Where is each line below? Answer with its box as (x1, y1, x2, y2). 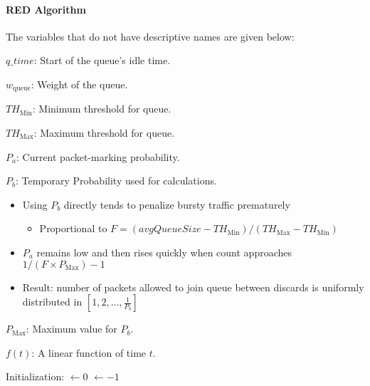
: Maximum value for (26, 321, 117, 336)
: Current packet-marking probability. (16, 149, 180, 164)
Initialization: (6, 369, 65, 384)
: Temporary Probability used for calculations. (15, 173, 217, 188)
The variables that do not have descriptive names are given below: (6, 28, 295, 43)
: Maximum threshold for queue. (33, 125, 175, 140)
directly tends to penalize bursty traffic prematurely (63, 197, 290, 212)
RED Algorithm (6, 1, 86, 16)
